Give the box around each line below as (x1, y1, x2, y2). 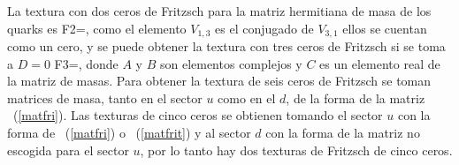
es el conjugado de (215, 19, 314, 37)
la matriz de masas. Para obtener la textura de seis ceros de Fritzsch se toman (7, 71, 432, 90)
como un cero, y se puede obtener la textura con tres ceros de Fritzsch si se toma (7, 37, 446, 56)
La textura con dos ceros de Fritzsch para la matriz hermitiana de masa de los (7, 2, 432, 19)
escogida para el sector (7, 140, 129, 159)
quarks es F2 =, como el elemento (7, 19, 187, 37)
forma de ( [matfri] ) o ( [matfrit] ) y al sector (7, 124, 251, 142)
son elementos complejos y (159, 54, 302, 72)
